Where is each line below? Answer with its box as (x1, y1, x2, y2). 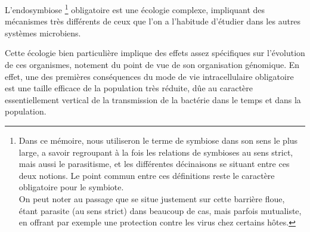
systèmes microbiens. (5, 26, 81, 39)
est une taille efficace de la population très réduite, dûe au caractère (5, 82, 253, 94)
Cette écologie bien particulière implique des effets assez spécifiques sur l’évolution (5, 47, 305, 59)
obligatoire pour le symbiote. (18, 181, 124, 193)
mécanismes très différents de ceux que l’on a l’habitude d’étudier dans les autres (5, 15, 301, 27)
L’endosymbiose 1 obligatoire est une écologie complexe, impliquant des (5, 2, 265, 16)
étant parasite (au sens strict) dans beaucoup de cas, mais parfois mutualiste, (18, 204, 302, 216)
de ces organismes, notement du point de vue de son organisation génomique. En (5, 58, 300, 71)
